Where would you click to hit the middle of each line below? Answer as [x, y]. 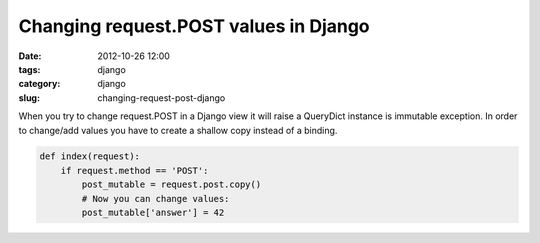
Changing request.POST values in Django [194, 26]
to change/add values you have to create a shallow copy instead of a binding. [178, 130]
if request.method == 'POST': [134, 170]
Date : [30, 56]
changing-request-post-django [161, 97]
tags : [29, 69]
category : [39, 84]
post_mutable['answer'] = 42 [153, 213]
